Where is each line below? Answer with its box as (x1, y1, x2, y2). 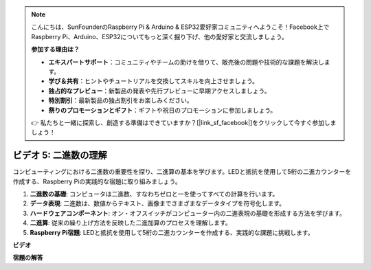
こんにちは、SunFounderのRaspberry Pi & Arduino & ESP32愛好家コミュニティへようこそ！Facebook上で (31, 23, 330, 31)
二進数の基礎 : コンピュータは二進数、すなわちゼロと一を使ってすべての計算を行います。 (30, 190, 279, 198)
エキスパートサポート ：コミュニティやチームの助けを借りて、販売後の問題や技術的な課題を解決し (48, 58, 324, 66)
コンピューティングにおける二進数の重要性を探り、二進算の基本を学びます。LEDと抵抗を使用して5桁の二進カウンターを (12, 168, 352, 176)
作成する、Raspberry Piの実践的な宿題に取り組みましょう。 (12, 177, 181, 185)
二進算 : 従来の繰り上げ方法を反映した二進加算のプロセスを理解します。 (30, 218, 232, 227)
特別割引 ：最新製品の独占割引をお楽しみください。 (48, 96, 193, 104)
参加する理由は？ (31, 45, 80, 54)
